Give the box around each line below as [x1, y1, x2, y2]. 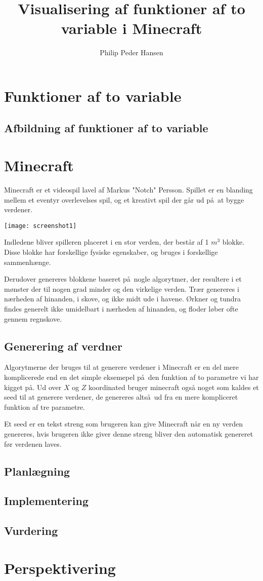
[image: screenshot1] [4, 222, 77, 229]
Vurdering [4, 523, 58, 538]
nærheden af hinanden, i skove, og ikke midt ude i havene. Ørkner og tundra [4, 293, 241, 304]
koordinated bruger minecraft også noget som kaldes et [89, 381, 259, 392]
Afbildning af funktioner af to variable [4, 120, 208, 136]
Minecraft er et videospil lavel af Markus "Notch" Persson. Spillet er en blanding [4, 184, 253, 195]
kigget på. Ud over [4, 381, 62, 392]
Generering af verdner [4, 338, 122, 354]
